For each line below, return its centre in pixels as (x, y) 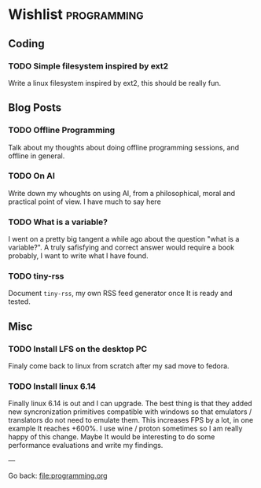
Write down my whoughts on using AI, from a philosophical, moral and (122, 193)
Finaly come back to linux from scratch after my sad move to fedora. (119, 366)
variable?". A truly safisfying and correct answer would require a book (121, 248)
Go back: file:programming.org (58, 476)
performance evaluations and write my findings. (86, 445)
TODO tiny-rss (36, 276)
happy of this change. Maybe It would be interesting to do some (112, 437)
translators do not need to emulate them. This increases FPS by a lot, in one (131, 420)
